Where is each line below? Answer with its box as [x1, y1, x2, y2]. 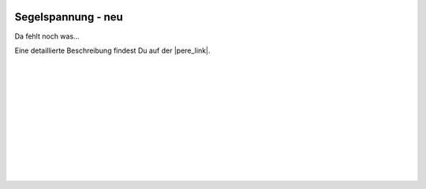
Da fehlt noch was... [14, 31, 80, 41]
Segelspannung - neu [14, 10, 124, 24]
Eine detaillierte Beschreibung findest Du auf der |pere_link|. [14, 46, 211, 55]
